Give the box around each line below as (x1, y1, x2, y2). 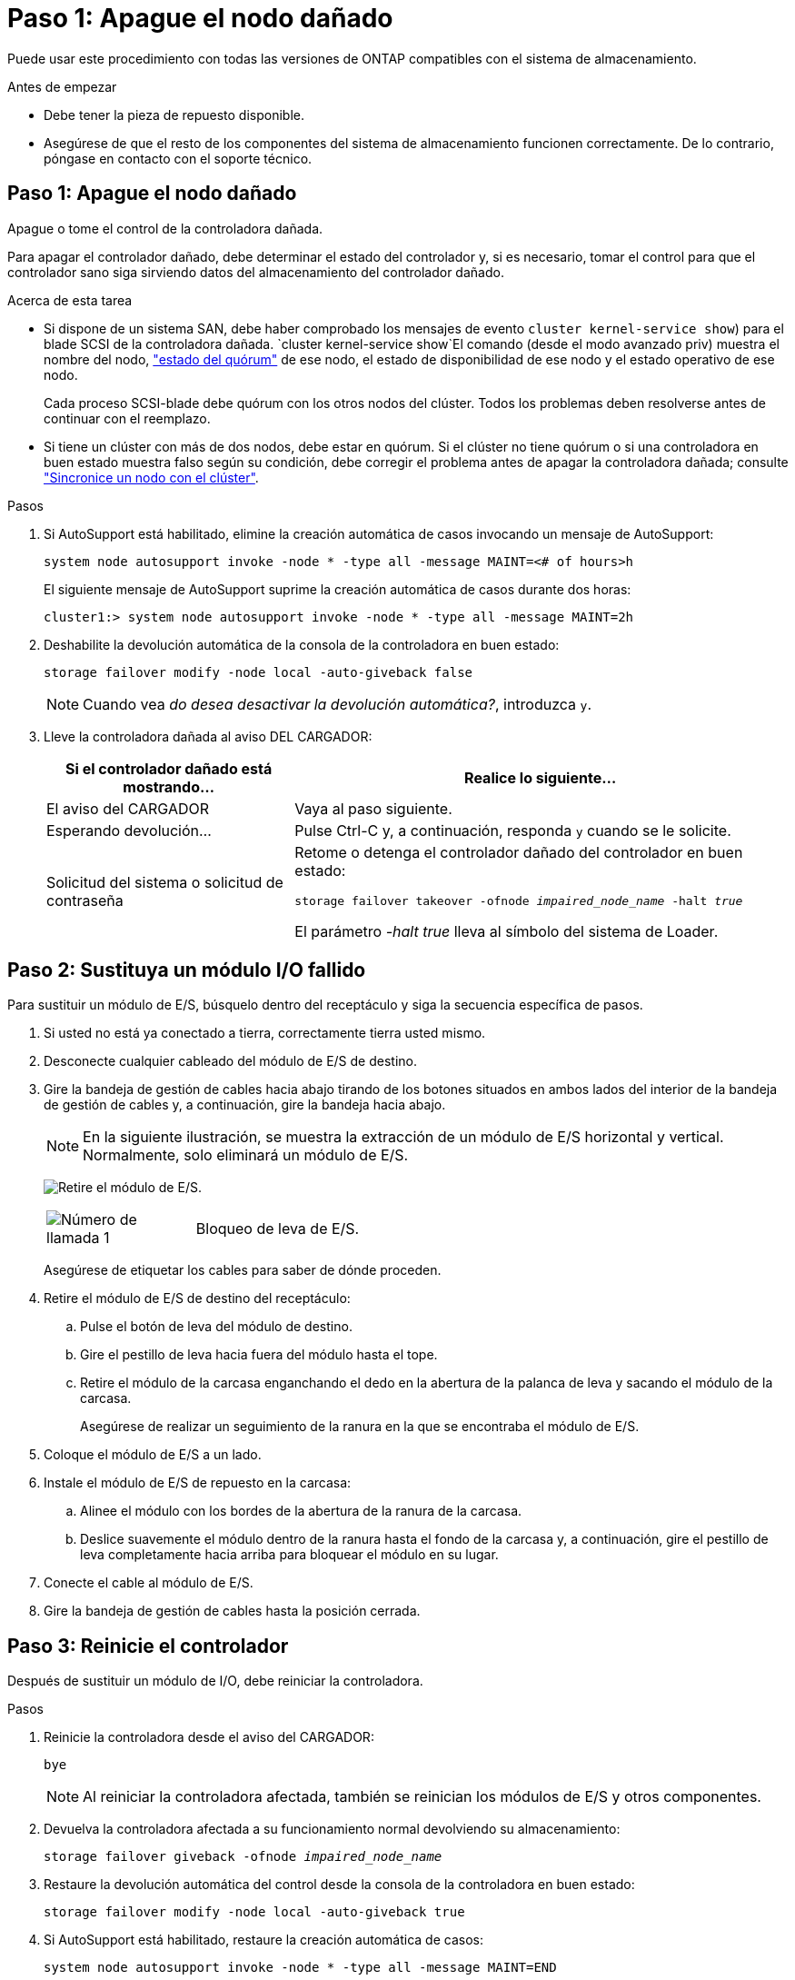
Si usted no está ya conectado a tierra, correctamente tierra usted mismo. (44, 1025, 486, 1041)
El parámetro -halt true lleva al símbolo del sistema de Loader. (294, 921, 719, 940)
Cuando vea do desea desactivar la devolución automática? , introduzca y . (83, 694, 591, 713)
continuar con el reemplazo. (44, 410, 211, 426)
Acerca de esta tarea (7, 292, 133, 308)
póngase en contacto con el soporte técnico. (44, 150, 313, 166)
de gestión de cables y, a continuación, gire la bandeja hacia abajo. (44, 1097, 446, 1113)
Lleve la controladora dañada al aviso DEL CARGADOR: (44, 728, 373, 744)
